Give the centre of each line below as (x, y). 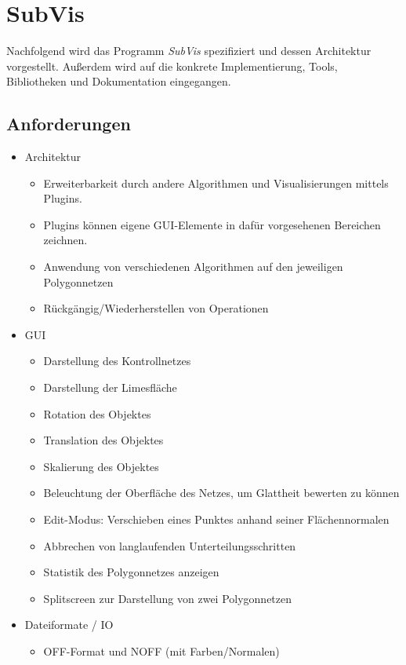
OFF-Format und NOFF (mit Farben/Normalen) (161, 650)
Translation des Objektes (103, 440)
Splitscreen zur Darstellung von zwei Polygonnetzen (168, 598)
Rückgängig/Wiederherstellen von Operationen (156, 308)
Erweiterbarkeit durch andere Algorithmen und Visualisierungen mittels (216, 183)
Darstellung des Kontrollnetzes (117, 361)
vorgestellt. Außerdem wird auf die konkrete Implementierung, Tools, (172, 66)
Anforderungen (69, 124)
